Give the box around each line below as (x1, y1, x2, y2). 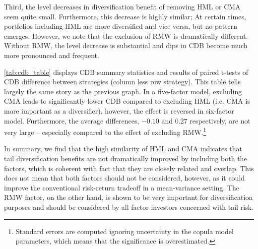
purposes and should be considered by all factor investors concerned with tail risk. (4, 201, 254, 212)
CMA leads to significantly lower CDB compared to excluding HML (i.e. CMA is (4, 96, 250, 106)
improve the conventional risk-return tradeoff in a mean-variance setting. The (4, 182, 240, 192)
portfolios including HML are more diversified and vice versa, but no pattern (4, 21, 238, 31)
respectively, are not (190, 115, 251, 125)
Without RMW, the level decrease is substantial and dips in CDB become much (4, 40, 248, 51)
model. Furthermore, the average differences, (4, 115, 139, 125)
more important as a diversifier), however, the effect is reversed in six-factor (4, 105, 234, 116)
